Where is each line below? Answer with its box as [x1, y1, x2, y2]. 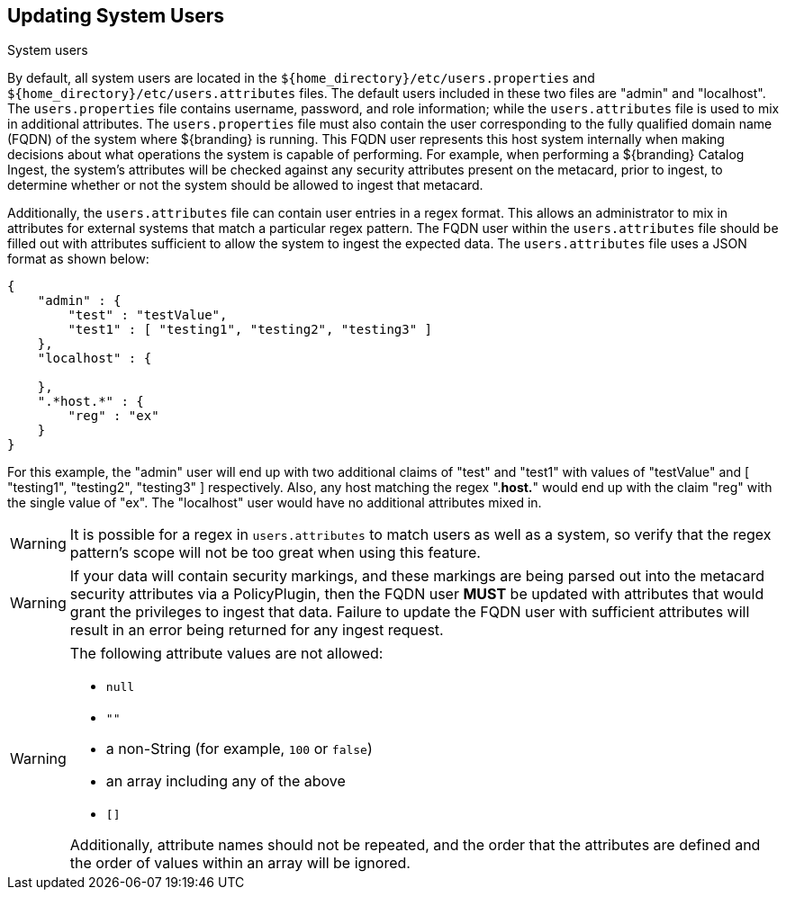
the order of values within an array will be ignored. [69, 854, 411, 873]
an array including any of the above [105, 772, 346, 791]
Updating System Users [7, 4, 224, 27]
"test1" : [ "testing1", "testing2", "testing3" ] [68, 322, 433, 337]
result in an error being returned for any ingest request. [69, 621, 444, 640]
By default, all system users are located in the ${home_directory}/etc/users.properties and [7, 70, 595, 86]
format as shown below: [7, 251, 149, 267]
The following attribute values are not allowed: [69, 644, 384, 663]
